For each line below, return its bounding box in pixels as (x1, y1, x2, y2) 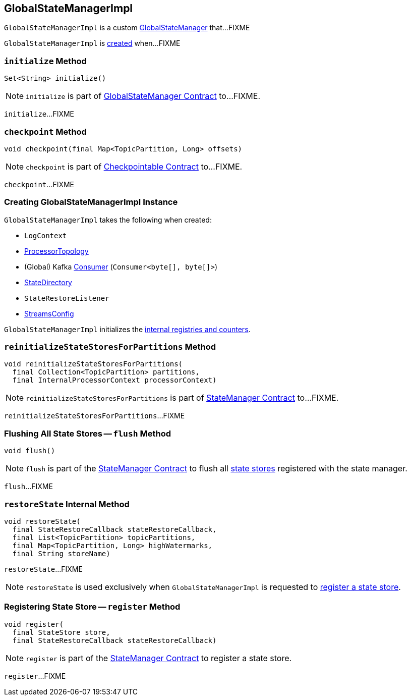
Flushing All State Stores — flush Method (4, 428, 171, 439)
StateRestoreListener (24, 294, 109, 302)
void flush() (4, 447, 55, 455)
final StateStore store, (12, 628, 110, 636)
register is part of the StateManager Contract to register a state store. (26, 653, 292, 663)
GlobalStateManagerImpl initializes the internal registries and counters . (4, 325, 251, 334)
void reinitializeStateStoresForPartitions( (4, 360, 183, 368)
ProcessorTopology (24, 246, 89, 255)
